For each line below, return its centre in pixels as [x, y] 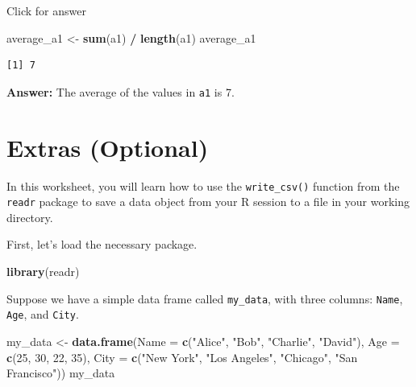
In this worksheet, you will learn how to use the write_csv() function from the [203, 185]
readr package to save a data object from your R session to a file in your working [208, 202]
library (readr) [43, 272]
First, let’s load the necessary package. [102, 244]
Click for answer [46, 10]
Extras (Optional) [108, 147]
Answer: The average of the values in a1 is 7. [121, 91]
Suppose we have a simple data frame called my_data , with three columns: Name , [205, 298]
